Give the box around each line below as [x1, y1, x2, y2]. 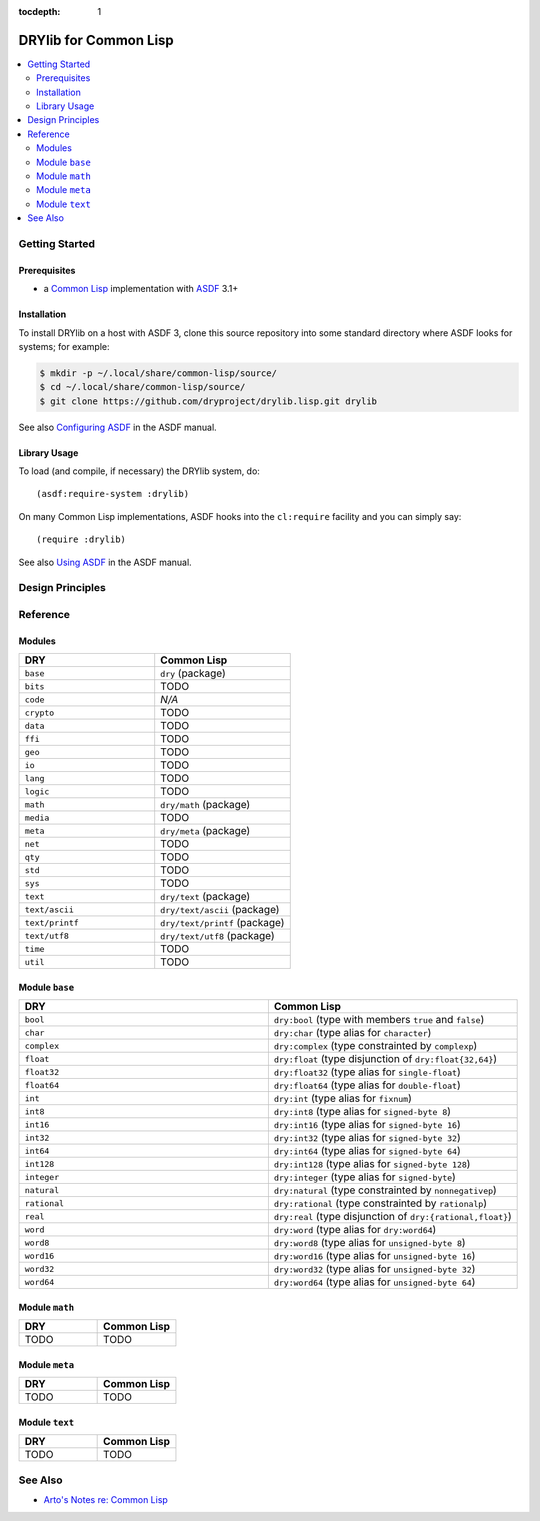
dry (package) [160, 666, 227, 680]
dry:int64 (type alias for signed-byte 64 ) [273, 1144, 462, 1158]
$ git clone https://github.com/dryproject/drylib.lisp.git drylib [39, 395, 378, 407]
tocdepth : [18, 6, 61, 17]
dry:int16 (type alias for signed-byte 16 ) [273, 1118, 462, 1132]
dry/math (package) [160, 798, 251, 812]
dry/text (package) [160, 890, 251, 904]
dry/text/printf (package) [160, 916, 285, 930]
